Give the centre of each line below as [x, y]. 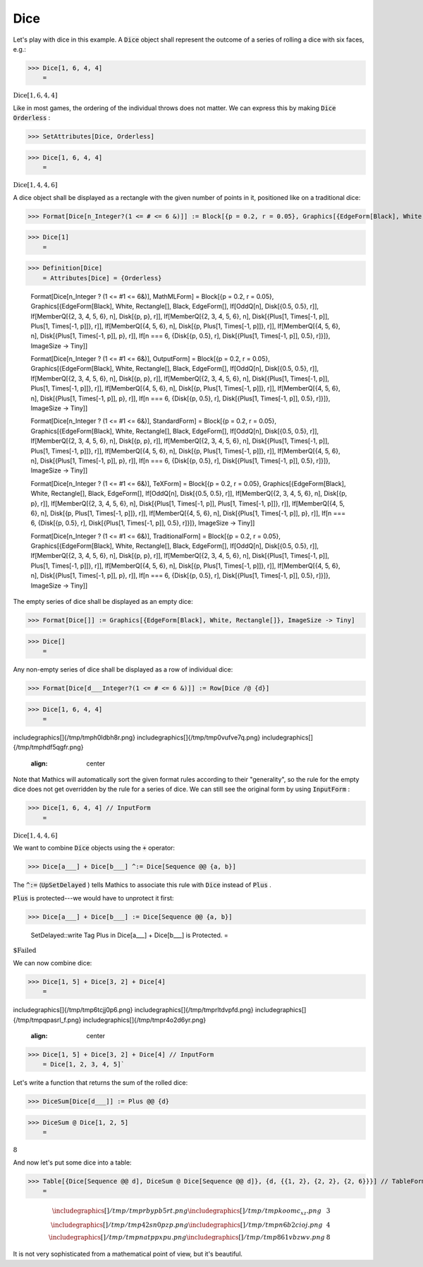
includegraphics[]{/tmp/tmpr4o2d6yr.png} [145, 1020]
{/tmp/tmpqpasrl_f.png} [47, 1020]
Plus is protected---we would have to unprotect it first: [93, 898]
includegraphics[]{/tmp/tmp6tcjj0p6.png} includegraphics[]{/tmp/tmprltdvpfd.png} [133, 1010]
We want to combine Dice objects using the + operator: [94, 848]
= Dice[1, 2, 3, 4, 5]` [84, 1064]
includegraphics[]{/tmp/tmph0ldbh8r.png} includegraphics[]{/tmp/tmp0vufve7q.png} [137, 737]
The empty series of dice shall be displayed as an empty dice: [103, 602]
